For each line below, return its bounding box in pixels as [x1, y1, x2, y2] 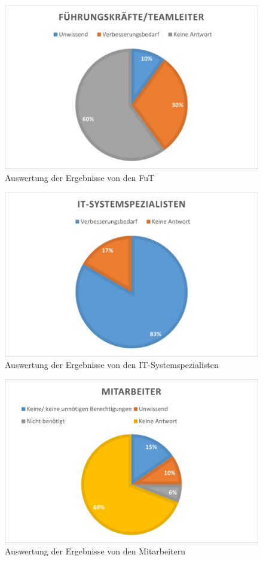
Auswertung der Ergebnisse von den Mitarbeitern [5, 545, 186, 557]
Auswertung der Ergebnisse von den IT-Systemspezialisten [5, 358, 219, 371]
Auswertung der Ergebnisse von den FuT [5, 171, 155, 183]
